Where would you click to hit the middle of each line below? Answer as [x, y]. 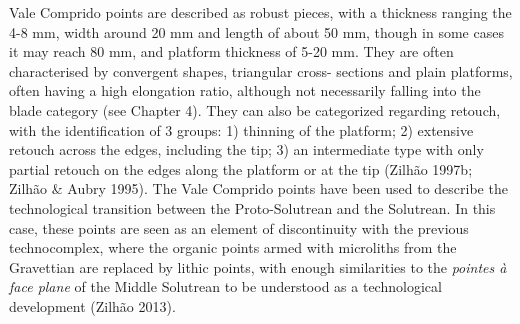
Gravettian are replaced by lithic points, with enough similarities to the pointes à [258, 266]
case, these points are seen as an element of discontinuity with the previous [239, 227]
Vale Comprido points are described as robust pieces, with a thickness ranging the [260, 12]
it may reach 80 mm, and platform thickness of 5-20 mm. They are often [231, 51]
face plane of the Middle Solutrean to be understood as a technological [225, 286]
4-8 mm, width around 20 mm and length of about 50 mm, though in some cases [256, 31]
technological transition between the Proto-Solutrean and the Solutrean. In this [252, 207]
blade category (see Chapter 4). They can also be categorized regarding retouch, [255, 109]
